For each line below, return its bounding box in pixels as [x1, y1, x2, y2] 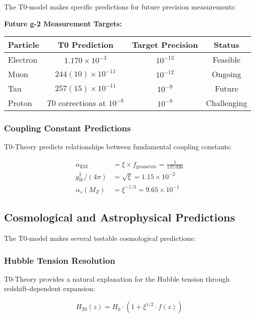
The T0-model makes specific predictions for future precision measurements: [4, 1, 237, 11]
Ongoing [212, 68, 242, 80]
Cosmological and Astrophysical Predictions [4, 210, 235, 225]
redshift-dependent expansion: [4, 283, 96, 294]
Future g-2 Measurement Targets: [4, 18, 122, 28]
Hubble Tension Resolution [4, 254, 116, 266]
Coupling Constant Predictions [4, 122, 131, 134]
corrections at [58, 97, 106, 109]
